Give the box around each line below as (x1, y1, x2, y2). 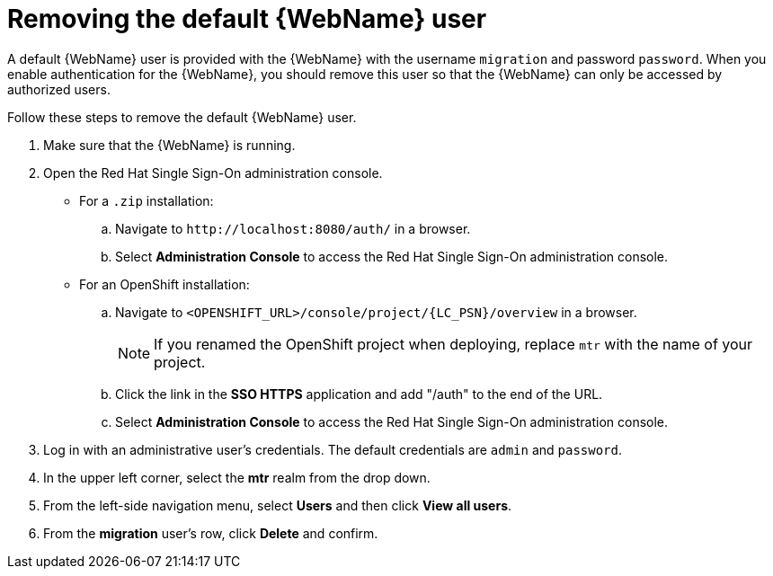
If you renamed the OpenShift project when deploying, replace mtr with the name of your (154, 334, 753, 353)
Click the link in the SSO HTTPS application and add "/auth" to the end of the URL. (115, 385, 603, 402)
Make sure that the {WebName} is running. (43, 137, 296, 153)
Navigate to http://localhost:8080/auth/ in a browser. (115, 220, 471, 236)
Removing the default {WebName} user (7, 4, 487, 34)
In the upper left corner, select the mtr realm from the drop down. (43, 469, 431, 485)
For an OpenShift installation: (79, 276, 250, 292)
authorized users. (7, 81, 111, 97)
